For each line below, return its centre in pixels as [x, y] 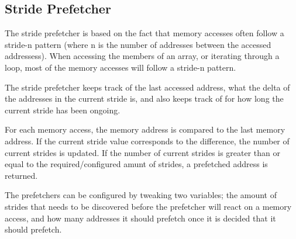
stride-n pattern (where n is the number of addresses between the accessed [138, 44]
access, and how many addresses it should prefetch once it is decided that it [140, 218]
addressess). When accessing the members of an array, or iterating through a [142, 56]
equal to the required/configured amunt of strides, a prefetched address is [136, 164]
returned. [21, 175]
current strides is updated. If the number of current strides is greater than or [143, 152]
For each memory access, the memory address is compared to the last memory [145, 129]
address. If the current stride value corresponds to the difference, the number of [147, 141]
